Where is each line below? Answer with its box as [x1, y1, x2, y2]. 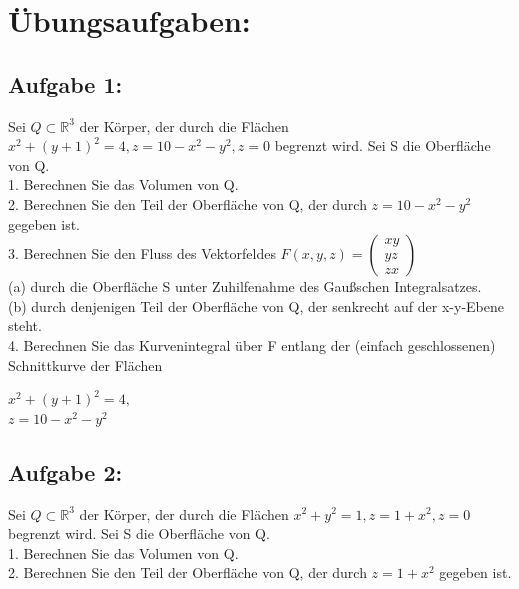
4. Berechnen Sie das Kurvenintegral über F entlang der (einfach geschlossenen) [8, 334, 496, 355]
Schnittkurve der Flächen [8, 354, 163, 375]
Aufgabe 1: [8, 68, 123, 99]
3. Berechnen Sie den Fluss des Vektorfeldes [8, 243, 276, 264]
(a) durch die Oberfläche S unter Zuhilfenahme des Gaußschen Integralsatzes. [8, 276, 482, 297]
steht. [8, 315, 42, 336]
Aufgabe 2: [8, 456, 123, 487]
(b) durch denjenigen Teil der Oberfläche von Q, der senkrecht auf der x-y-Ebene [8, 295, 504, 316]
